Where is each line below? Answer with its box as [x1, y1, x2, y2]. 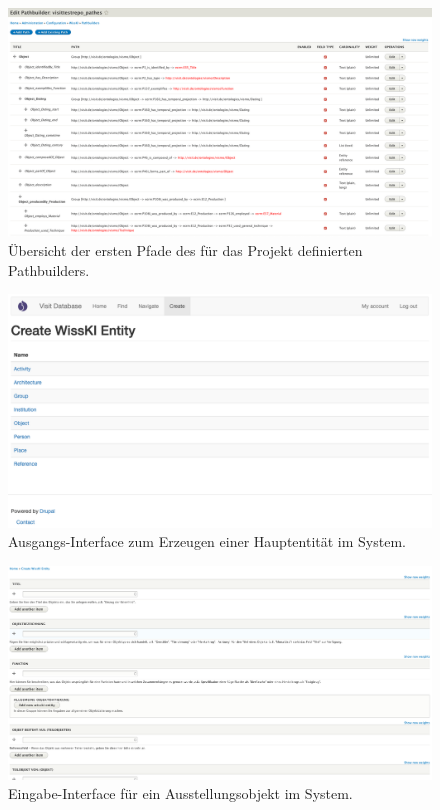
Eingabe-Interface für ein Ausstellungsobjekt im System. [8, 783, 353, 804]
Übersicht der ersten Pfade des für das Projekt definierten [8, 240, 363, 261]
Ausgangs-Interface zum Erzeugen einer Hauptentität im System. [8, 531, 406, 552]
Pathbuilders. [8, 259, 90, 280]
